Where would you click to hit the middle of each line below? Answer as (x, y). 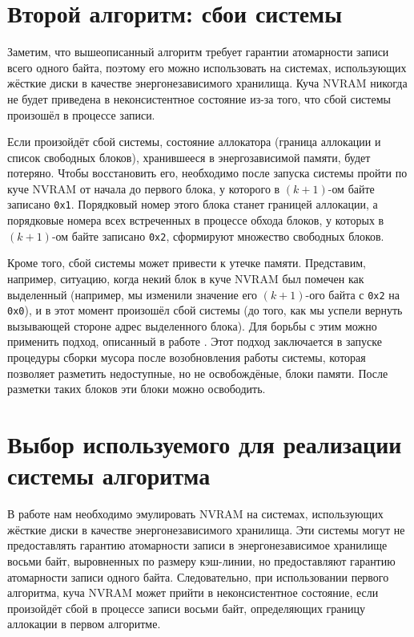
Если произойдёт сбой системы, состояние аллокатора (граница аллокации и (194, 142)
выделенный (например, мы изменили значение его (133, 294)
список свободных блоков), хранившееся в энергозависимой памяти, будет (189, 157)
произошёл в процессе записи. (81, 114)
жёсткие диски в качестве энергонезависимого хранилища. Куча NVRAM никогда (207, 83)
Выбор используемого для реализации (205, 444)
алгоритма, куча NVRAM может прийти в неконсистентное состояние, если (193, 592)
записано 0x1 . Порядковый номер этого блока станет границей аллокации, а (193, 204)
